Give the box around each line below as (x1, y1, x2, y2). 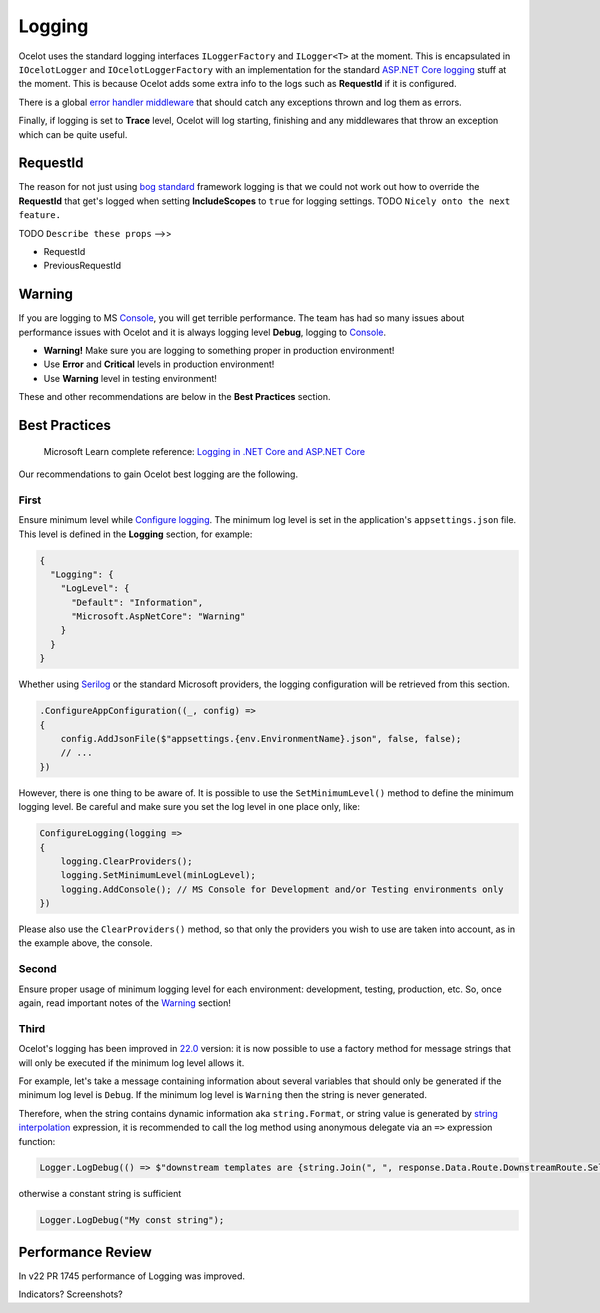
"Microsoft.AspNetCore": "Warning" (71, 611, 246, 622)
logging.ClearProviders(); (60, 855, 194, 867)
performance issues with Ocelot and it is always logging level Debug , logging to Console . (18, 326, 387, 338)
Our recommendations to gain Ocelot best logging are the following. (18, 468, 299, 480)
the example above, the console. (18, 937, 153, 949)
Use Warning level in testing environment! (43, 372, 217, 384)
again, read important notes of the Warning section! (18, 997, 232, 1009)
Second (18, 962, 57, 976)
